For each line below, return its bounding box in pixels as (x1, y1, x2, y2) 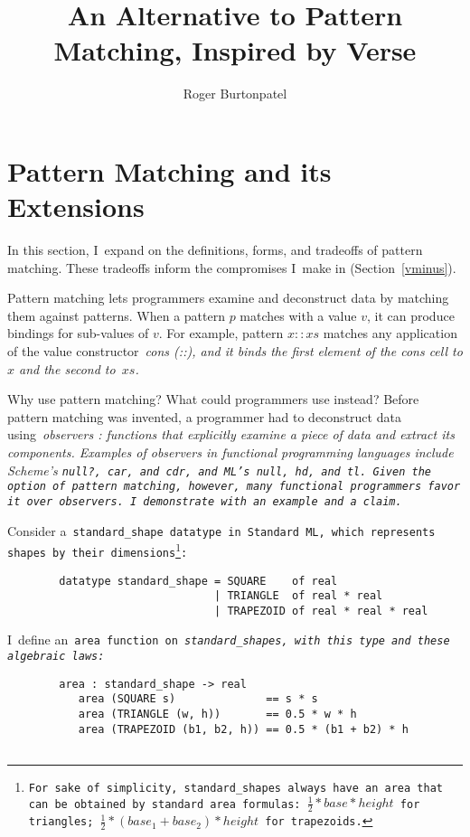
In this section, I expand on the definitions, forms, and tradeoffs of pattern (7, 240, 423, 259)
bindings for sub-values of (7, 324, 149, 343)
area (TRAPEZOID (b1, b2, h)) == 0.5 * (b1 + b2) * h (78, 722, 409, 736)
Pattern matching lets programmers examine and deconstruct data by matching (7, 288, 449, 307)
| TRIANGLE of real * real (214, 589, 383, 603)
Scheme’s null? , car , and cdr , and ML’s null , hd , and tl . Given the (7, 460, 431, 479)
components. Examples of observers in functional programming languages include (7, 442, 454, 461)
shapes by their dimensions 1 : (7, 540, 188, 560)
